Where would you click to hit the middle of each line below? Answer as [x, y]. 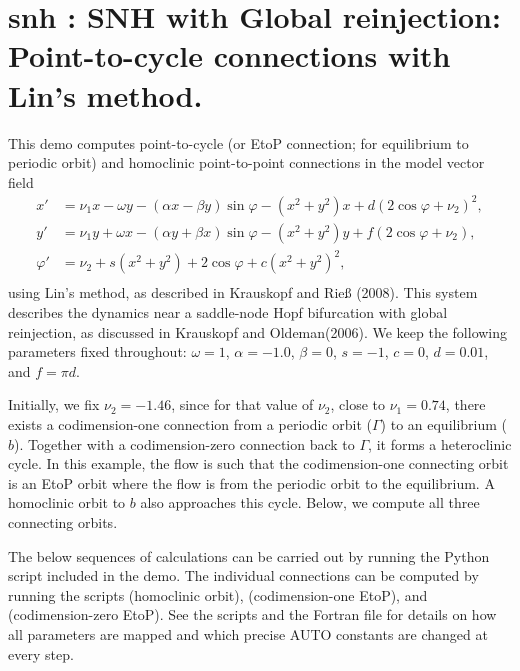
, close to [358, 404]
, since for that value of [242, 404]
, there [465, 404]
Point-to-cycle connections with [229, 55]
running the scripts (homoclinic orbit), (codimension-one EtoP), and [218, 594]
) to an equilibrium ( [444, 423]
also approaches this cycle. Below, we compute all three [310, 502]
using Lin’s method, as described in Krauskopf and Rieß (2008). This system [243, 292]
